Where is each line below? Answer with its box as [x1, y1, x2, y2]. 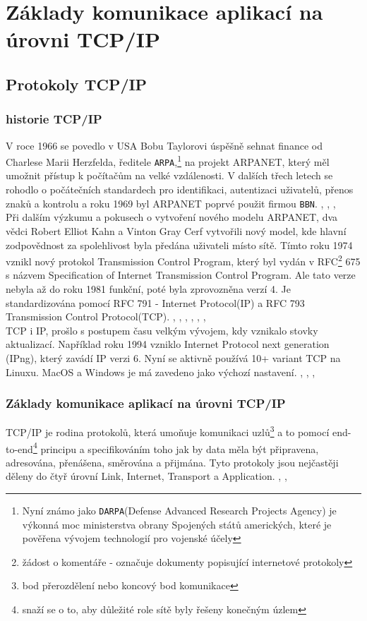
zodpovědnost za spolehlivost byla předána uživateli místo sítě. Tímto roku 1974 [6, 237, 353, 252]
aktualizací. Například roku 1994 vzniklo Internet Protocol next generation [6, 337, 330, 351]
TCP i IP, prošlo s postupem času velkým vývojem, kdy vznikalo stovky [6, 322, 318, 337]
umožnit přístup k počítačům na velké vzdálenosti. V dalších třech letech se [6, 168, 333, 183]
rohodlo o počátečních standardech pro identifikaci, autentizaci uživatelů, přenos [6, 182, 354, 197]
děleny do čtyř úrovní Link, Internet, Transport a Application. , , [6, 469, 287, 483]
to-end [6, 441, 33, 456]
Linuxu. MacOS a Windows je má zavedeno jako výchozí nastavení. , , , [6, 364, 315, 379]
